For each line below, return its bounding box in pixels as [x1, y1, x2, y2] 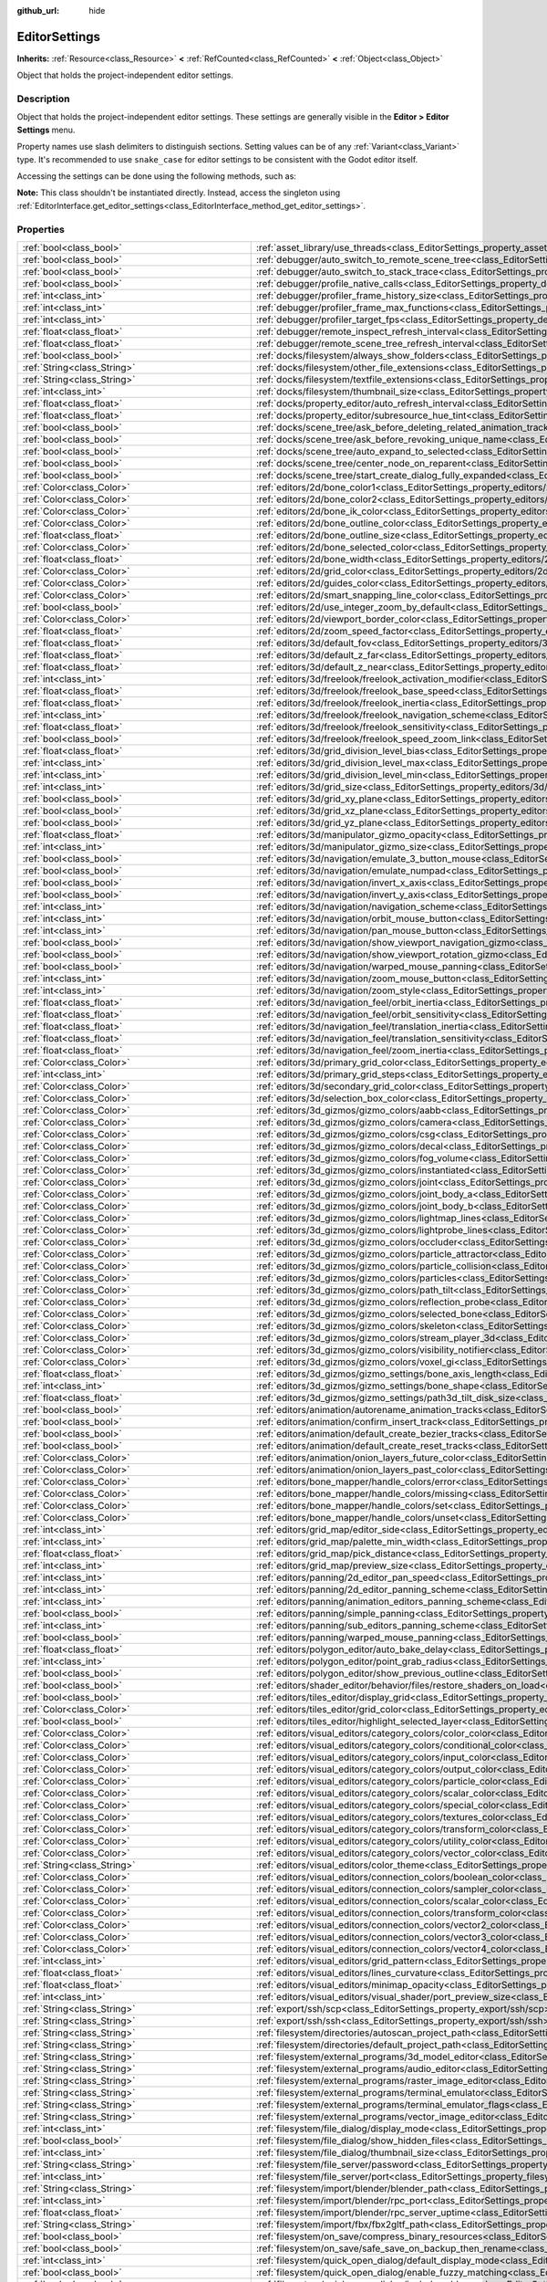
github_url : [16, 5, 59, 16]
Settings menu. [16, 124, 76, 135]
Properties [16, 223, 66, 236]
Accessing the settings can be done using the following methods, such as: [16, 171, 296, 182]
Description [16, 92, 70, 105]
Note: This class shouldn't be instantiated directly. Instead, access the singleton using [16, 187, 341, 198]
